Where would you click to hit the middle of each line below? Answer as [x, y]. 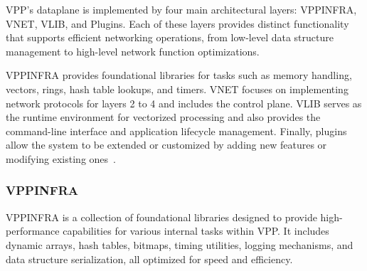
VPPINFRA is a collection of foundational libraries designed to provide [161, 217]
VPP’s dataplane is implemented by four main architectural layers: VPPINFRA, [181, 9]
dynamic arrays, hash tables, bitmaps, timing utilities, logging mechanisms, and [180, 244]
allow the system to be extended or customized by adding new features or [166, 145]
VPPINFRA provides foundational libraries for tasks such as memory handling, [179, 75]
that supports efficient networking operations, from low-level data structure [170, 37]
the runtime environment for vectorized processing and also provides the [163, 117]
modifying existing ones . [61, 158]
